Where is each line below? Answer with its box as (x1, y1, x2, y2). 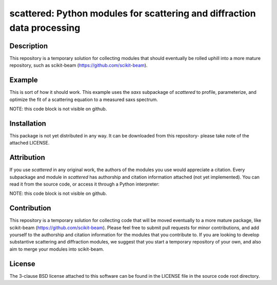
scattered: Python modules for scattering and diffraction (9, 8, 256, 19)
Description (9, 42, 48, 50)
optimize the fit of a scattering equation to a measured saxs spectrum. (9, 96, 159, 103)
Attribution (9, 153, 46, 162)
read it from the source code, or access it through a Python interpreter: (9, 181, 160, 187)
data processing (9, 22, 81, 33)
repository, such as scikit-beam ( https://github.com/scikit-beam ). (9, 62, 148, 69)
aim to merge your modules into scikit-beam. (9, 246, 105, 252)
